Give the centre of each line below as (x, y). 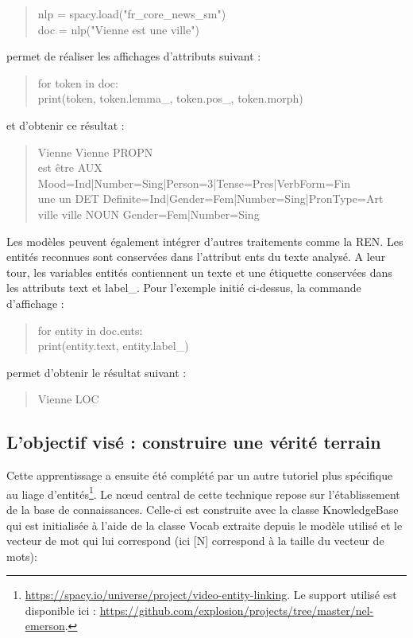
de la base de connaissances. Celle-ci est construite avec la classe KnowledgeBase (203, 509)
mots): (22, 556)
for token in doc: (78, 82)
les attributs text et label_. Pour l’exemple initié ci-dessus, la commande (184, 288)
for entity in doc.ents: (90, 330)
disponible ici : (60, 610)
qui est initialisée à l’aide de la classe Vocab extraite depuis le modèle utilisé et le (205, 525)
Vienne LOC (68, 399)
